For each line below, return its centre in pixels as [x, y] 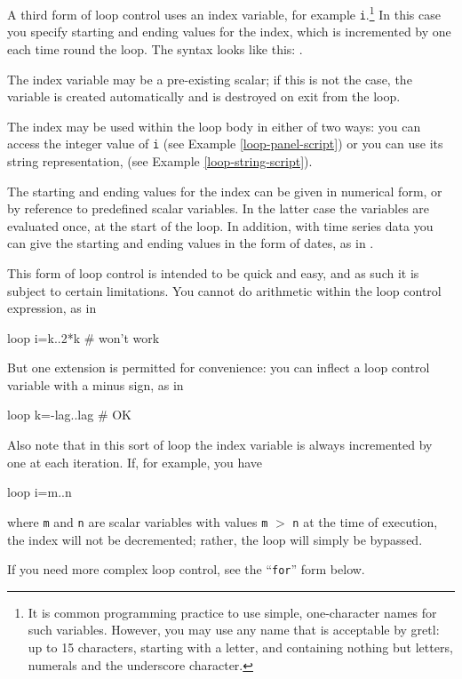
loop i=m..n [40, 492]
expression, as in [52, 308]
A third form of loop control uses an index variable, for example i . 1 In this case [224, 13]
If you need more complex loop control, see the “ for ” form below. [186, 569]
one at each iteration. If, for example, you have [135, 462]
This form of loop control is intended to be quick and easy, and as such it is [213, 272]
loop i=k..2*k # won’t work [84, 337]
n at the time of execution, [365, 521]
